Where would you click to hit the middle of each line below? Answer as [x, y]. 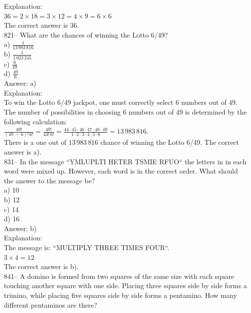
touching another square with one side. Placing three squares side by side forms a [125, 285]
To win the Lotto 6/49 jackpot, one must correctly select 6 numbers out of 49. [121, 102]
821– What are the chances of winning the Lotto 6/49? [86, 34]
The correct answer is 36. [41, 25]
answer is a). [23, 152]
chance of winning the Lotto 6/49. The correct [170, 142]
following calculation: [36, 121]
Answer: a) [20, 83]
